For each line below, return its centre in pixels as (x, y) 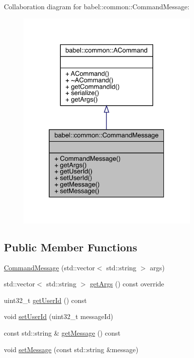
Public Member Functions (71, 247)
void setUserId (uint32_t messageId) (59, 316)
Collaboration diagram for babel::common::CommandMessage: (97, 6)
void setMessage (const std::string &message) (71, 349)
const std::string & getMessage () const (62, 333)
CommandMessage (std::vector (50, 267)
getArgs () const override (127, 284)
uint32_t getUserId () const (45, 300)
